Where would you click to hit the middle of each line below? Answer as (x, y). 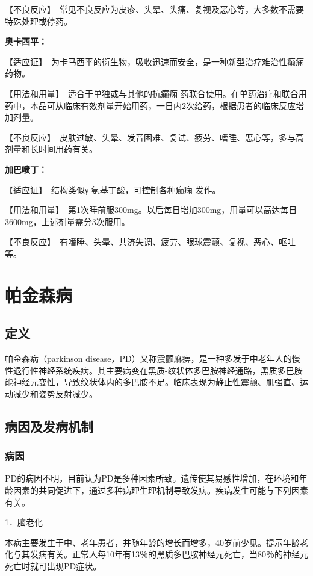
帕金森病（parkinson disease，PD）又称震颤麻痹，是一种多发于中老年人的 (148, 358)
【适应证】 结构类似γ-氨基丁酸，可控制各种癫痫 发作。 (113, 189)
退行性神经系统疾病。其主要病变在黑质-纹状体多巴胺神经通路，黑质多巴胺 (158, 370)
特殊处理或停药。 (39, 21)
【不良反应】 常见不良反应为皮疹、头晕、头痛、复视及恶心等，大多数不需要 (154, 9)
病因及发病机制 (49, 426)
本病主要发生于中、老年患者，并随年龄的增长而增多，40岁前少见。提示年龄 (152, 542)
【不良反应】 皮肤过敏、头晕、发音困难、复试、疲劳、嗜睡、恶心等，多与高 (154, 137)
